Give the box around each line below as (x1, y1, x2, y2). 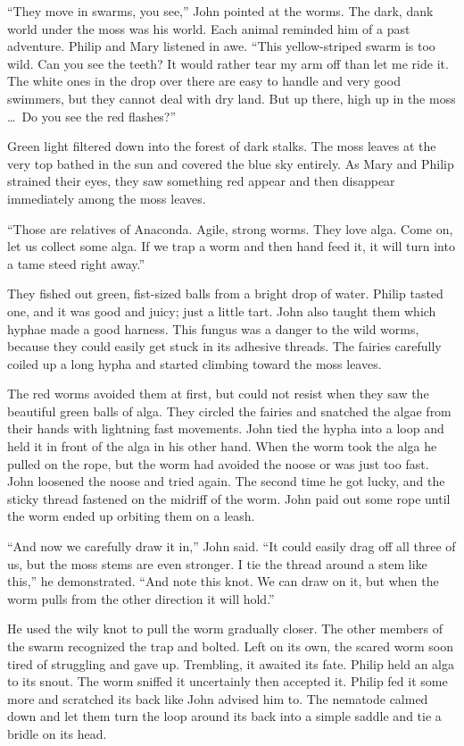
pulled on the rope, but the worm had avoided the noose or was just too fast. (7, 454, 429, 473)
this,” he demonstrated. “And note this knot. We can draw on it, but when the (7, 572, 439, 591)
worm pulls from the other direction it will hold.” (7, 589, 275, 608)
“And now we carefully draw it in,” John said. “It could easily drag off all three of (7, 537, 456, 556)
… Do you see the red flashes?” (7, 106, 177, 125)
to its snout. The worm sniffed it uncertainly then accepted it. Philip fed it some (7, 672, 448, 691)
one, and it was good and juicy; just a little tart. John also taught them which (7, 301, 436, 320)
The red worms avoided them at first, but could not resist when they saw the (7, 384, 429, 403)
